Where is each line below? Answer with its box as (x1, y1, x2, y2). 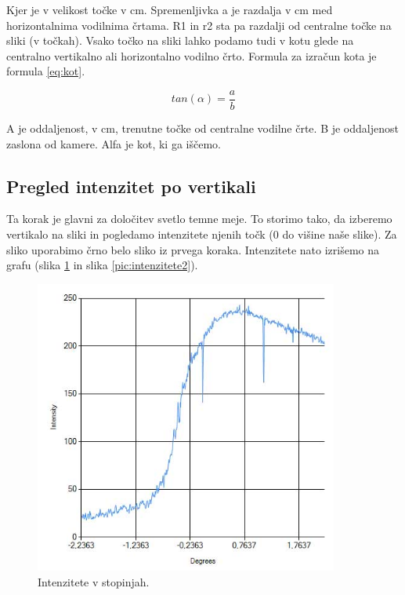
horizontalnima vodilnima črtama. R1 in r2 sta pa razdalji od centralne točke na (6, 16, 392, 33)
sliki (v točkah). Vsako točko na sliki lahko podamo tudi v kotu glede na (6, 32, 354, 49)
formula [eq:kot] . (6, 63, 85, 79)
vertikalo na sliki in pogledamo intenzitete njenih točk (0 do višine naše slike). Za (6, 226, 397, 243)
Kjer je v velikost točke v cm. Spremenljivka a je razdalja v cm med (6, 2, 333, 17)
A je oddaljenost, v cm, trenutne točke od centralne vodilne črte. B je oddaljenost (6, 120, 399, 137)
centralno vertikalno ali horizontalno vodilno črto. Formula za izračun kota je (6, 47, 377, 64)
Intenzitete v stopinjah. (38, 573, 150, 590)
